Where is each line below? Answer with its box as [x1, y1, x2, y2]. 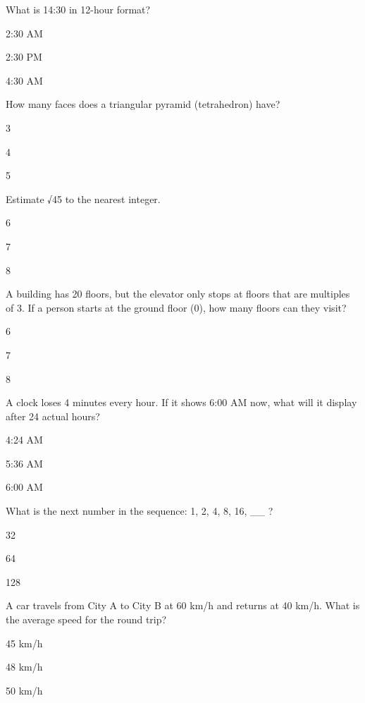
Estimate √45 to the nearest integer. [6, 191, 161, 206]
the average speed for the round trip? [6, 612, 167, 627]
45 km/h [6, 635, 43, 650]
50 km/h [6, 683, 43, 697]
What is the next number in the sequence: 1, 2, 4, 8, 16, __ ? [6, 503, 273, 518]
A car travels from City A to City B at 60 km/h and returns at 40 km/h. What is [6, 598, 360, 613]
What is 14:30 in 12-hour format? [6, 2, 151, 16]
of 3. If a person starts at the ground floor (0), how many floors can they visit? [6, 300, 347, 314]
